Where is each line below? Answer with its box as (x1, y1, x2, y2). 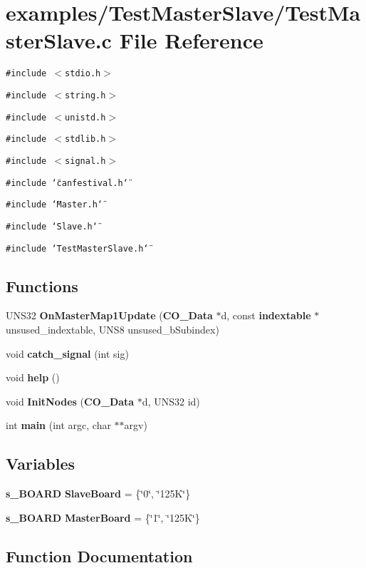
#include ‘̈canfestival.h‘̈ (6, 177, 128, 188)
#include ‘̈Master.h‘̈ (6, 200, 103, 210)
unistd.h (65, 112, 106, 123)
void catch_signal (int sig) (6, 346, 129, 361)
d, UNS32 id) (142, 393, 200, 408)
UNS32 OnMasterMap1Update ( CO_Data (6, 308, 213, 323)
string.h (65, 90, 106, 100)
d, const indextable (221, 308, 311, 323)
